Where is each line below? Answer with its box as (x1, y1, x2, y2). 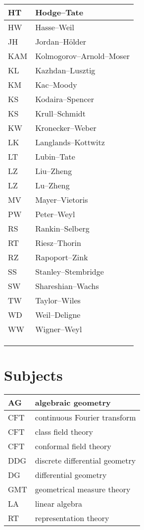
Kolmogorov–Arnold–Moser (35, 50, 130, 61)
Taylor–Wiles (35, 294, 81, 306)
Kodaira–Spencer (35, 93, 94, 105)
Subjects (4, 365, 63, 385)
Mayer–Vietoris (35, 194, 88, 205)
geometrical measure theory (35, 483, 131, 495)
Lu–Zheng (35, 179, 70, 191)
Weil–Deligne (35, 309, 81, 320)
